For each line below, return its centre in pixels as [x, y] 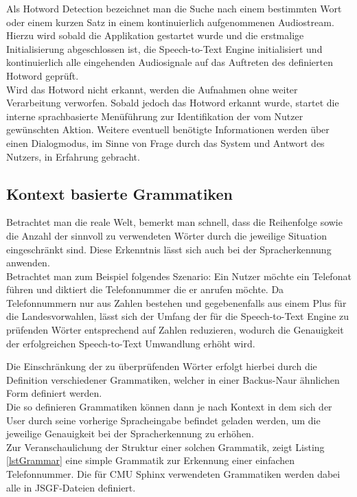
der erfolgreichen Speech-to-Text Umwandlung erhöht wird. [131, 343]
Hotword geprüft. [43, 75]
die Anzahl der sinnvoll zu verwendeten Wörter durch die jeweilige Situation [166, 235]
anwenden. [28, 263]
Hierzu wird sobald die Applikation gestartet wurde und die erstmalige [155, 35]
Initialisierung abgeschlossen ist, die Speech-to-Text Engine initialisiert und [164, 48]
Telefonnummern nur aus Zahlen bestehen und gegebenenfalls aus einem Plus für [176, 302]
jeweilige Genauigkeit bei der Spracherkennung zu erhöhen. [130, 434]
